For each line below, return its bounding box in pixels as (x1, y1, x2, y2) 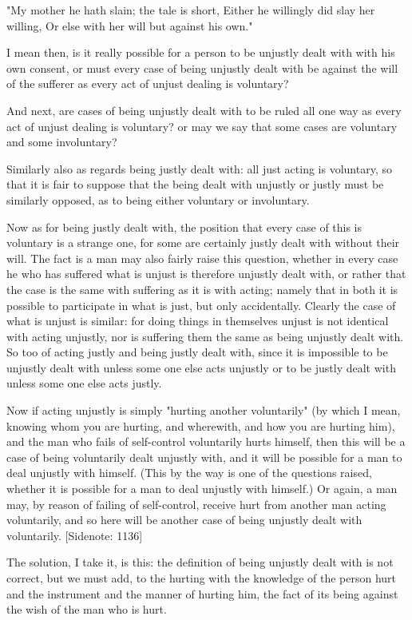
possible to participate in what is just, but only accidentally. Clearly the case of (6, 296, 396, 313)
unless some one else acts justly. (6, 375, 162, 391)
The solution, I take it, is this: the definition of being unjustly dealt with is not (6, 554, 394, 570)
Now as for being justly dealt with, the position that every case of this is (6, 218, 362, 235)
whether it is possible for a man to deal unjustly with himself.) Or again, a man (6, 480, 398, 497)
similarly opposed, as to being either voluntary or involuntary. (6, 191, 310, 208)
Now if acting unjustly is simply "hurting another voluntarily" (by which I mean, (6, 402, 401, 419)
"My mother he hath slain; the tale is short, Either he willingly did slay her (6, 2, 375, 18)
